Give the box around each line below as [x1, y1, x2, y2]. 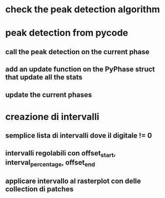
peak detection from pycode [5, 27, 128, 39]
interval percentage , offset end [5, 158, 95, 168]
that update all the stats [5, 73, 83, 82]
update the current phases [5, 90, 92, 99]
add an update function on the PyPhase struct [5, 65, 155, 74]
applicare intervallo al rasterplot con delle [5, 177, 141, 186]
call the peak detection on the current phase [5, 47, 150, 56]
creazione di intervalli [5, 111, 99, 123]
